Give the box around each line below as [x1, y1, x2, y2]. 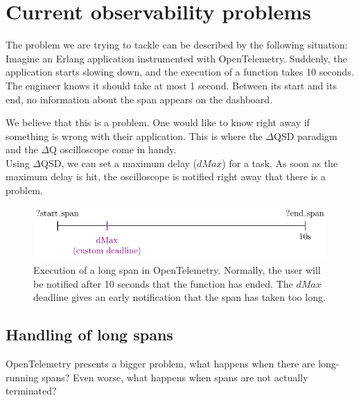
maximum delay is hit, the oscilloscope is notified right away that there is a [6, 169, 326, 184]
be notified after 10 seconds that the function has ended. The [33, 276, 293, 290]
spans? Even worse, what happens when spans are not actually [42, 369, 308, 384]
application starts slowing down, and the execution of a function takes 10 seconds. [6, 64, 354, 79]
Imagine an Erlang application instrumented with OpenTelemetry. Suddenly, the [6, 51, 347, 65]
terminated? [6, 383, 57, 398]
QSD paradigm [273, 128, 338, 143]
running [6, 369, 39, 384]
